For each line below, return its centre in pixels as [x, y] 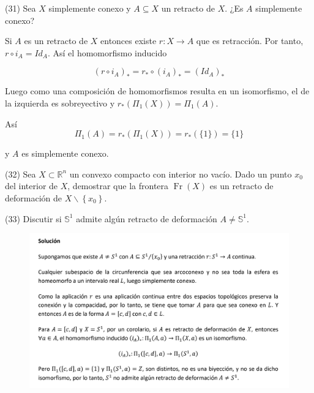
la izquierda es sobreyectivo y [60, 103]
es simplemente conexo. [65, 153]
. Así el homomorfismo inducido [107, 52]
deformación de [33, 197]
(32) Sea [21, 174]
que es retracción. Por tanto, [250, 41]
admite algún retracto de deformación [147, 218]
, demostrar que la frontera [118, 186]
